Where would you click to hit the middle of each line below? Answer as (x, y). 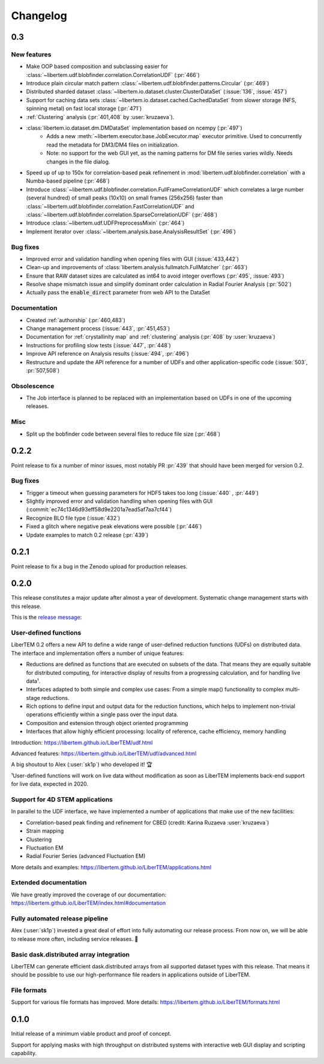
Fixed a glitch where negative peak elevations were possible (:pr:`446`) (114, 526)
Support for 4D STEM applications (62, 799)
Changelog (39, 16)
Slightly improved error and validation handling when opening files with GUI (119, 501)
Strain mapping (45, 831)
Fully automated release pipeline (59, 918)
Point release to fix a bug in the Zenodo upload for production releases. (99, 566)
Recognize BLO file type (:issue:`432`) (73, 518)
